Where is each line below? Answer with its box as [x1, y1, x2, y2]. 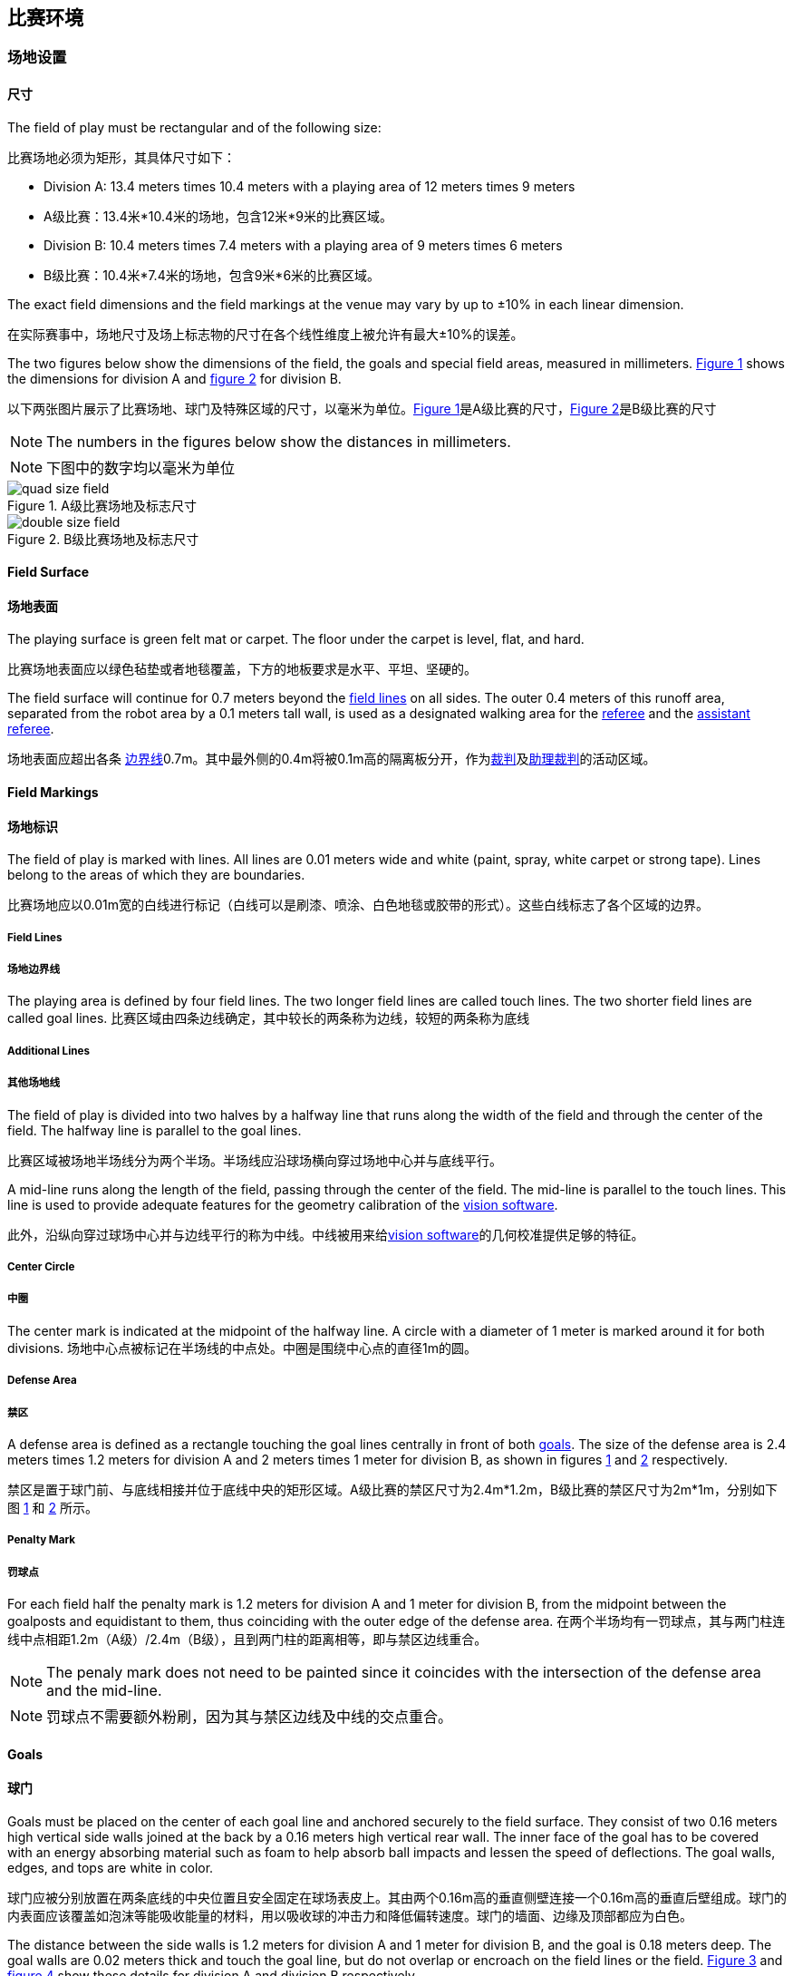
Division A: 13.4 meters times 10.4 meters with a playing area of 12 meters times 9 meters [44, 178, 575, 194]
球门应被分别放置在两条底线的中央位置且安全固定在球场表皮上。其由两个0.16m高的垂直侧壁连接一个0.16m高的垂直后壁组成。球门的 [7, 1889, 787, 1905]
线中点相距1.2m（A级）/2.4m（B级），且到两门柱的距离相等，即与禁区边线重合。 [7, 1631, 488, 1648]
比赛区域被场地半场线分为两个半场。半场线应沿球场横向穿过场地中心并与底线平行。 [7, 1152, 502, 1168]
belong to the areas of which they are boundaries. [7, 867, 305, 883]
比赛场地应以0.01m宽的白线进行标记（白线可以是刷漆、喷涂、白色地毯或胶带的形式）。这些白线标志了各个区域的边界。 [7, 897, 709, 913]
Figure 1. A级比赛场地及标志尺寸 [7, 497, 197, 513]
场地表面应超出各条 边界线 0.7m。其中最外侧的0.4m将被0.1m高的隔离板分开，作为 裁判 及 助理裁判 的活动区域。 [7, 751, 656, 767]
